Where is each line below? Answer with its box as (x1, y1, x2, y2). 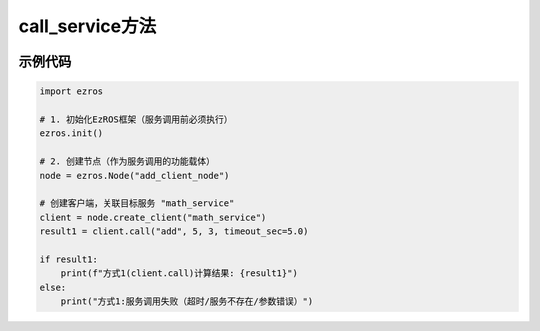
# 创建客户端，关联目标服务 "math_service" (39, 198, 235, 209)
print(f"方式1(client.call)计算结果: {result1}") (60, 268, 299, 279)
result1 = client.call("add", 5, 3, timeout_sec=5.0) (39, 226, 309, 237)
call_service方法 (18, 15, 157, 37)
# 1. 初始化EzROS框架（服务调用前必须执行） (39, 113, 233, 125)
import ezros (39, 86, 104, 97)
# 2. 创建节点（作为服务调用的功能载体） (39, 156, 215, 167)
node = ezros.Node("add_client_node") (39, 170, 230, 181)
